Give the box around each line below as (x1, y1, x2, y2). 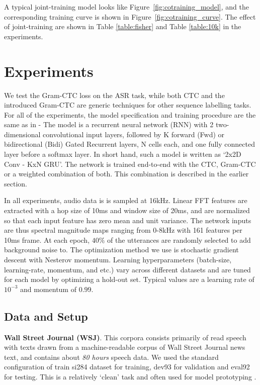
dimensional (4, 129, 41, 139)
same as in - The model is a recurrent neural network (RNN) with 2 (4, 119, 214, 130)
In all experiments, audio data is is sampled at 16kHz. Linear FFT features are (4, 195, 247, 206)
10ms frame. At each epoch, (4, 234, 90, 245)
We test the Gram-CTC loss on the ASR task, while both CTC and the (4, 89, 225, 100)
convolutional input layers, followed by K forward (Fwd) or (43, 129, 225, 139)
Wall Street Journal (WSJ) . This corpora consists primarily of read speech (4, 332, 246, 342)
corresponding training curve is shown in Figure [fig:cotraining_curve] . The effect (4, 11, 256, 22)
